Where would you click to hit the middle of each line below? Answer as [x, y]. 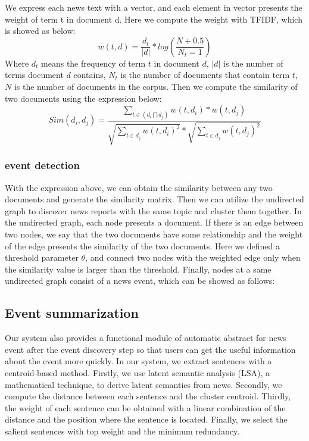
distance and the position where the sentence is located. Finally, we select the [146, 419]
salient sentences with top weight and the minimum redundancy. [122, 431]
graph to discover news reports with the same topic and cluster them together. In [153, 210]
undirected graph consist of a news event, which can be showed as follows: [140, 281]
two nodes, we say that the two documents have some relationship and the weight [154, 234]
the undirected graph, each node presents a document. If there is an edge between [154, 222]
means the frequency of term [93, 63]
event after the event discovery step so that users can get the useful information [150, 349]
